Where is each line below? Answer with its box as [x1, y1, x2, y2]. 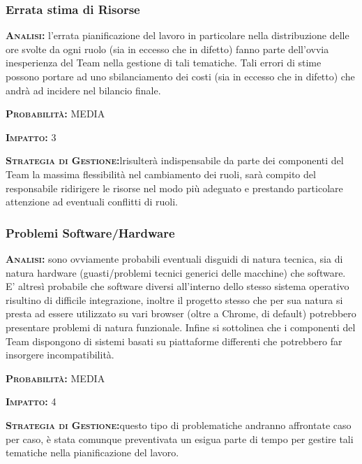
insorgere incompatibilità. [6, 347, 114, 362]
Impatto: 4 [6, 394, 56, 409]
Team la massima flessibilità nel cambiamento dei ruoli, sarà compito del [6, 166, 316, 181]
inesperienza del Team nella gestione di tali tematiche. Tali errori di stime [6, 55, 322, 70]
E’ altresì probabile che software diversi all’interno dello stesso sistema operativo [6, 279, 349, 293]
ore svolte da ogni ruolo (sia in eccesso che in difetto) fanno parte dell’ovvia [6, 41, 329, 56]
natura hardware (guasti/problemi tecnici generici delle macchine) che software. [6, 265, 346, 280]
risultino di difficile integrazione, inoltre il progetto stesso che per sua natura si [6, 292, 343, 307]
